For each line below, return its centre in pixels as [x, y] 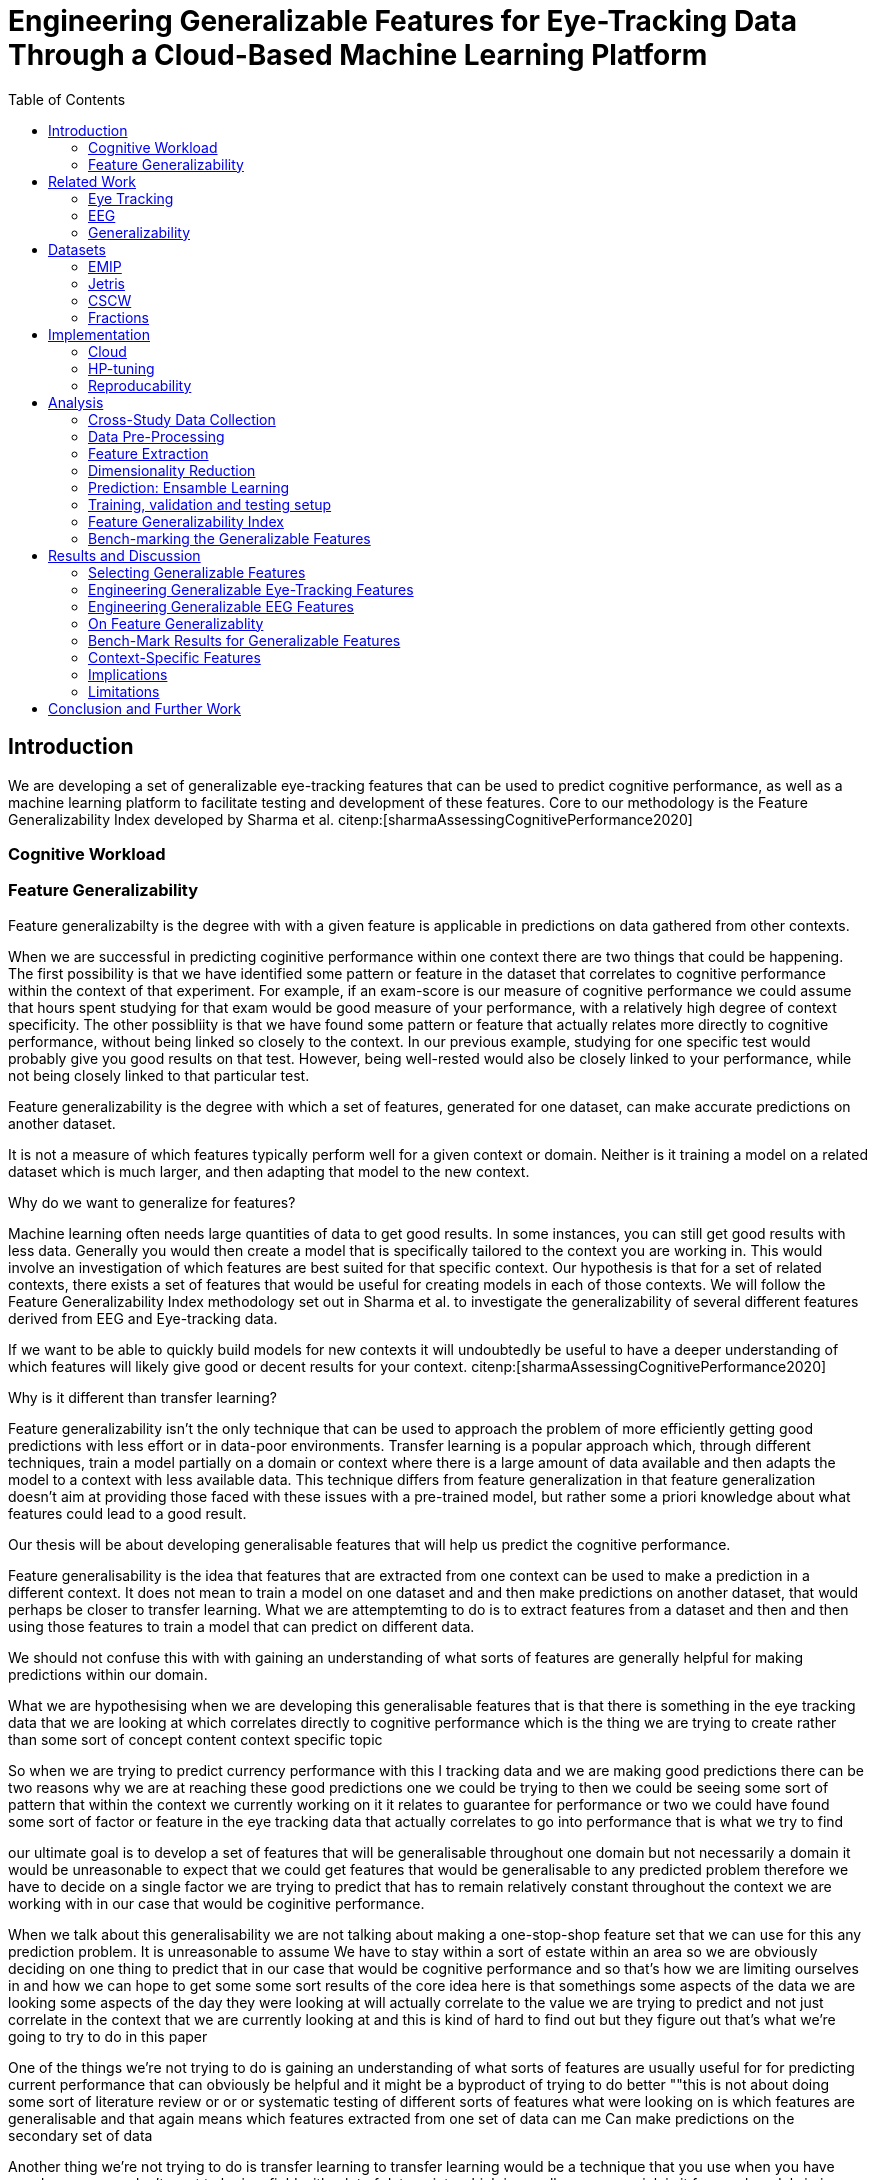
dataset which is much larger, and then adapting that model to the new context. [269, 1171]
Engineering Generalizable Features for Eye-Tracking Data [403, 21]
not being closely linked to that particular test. [159, 1075]
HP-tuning [121, 368]
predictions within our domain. [108, 1674]
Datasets [77, 249]
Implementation [99, 334]
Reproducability [140, 385]
